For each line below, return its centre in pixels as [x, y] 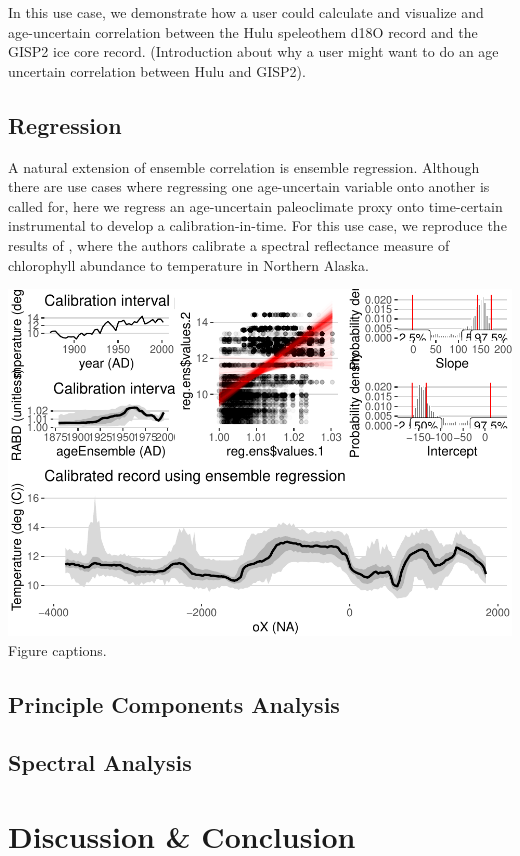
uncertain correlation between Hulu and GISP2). [157, 70]
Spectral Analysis [100, 762]
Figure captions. [57, 649]
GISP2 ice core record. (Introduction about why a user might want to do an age [253, 51]
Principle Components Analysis [174, 703]
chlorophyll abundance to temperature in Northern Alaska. [188, 264]
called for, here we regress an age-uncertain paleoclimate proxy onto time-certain [255, 205]
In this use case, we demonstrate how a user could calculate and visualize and [246, 12]
